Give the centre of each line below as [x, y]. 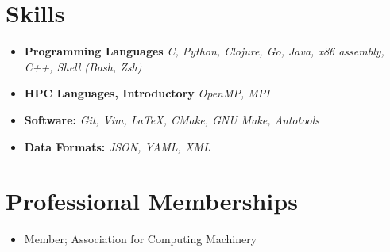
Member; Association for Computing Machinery [141, 239]
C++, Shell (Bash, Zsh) [83, 66]
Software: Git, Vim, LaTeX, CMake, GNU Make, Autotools [172, 119]
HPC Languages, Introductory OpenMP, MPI [147, 93]
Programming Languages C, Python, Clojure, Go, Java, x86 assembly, [204, 51]
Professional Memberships [152, 201]
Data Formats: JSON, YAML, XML [117, 146]
